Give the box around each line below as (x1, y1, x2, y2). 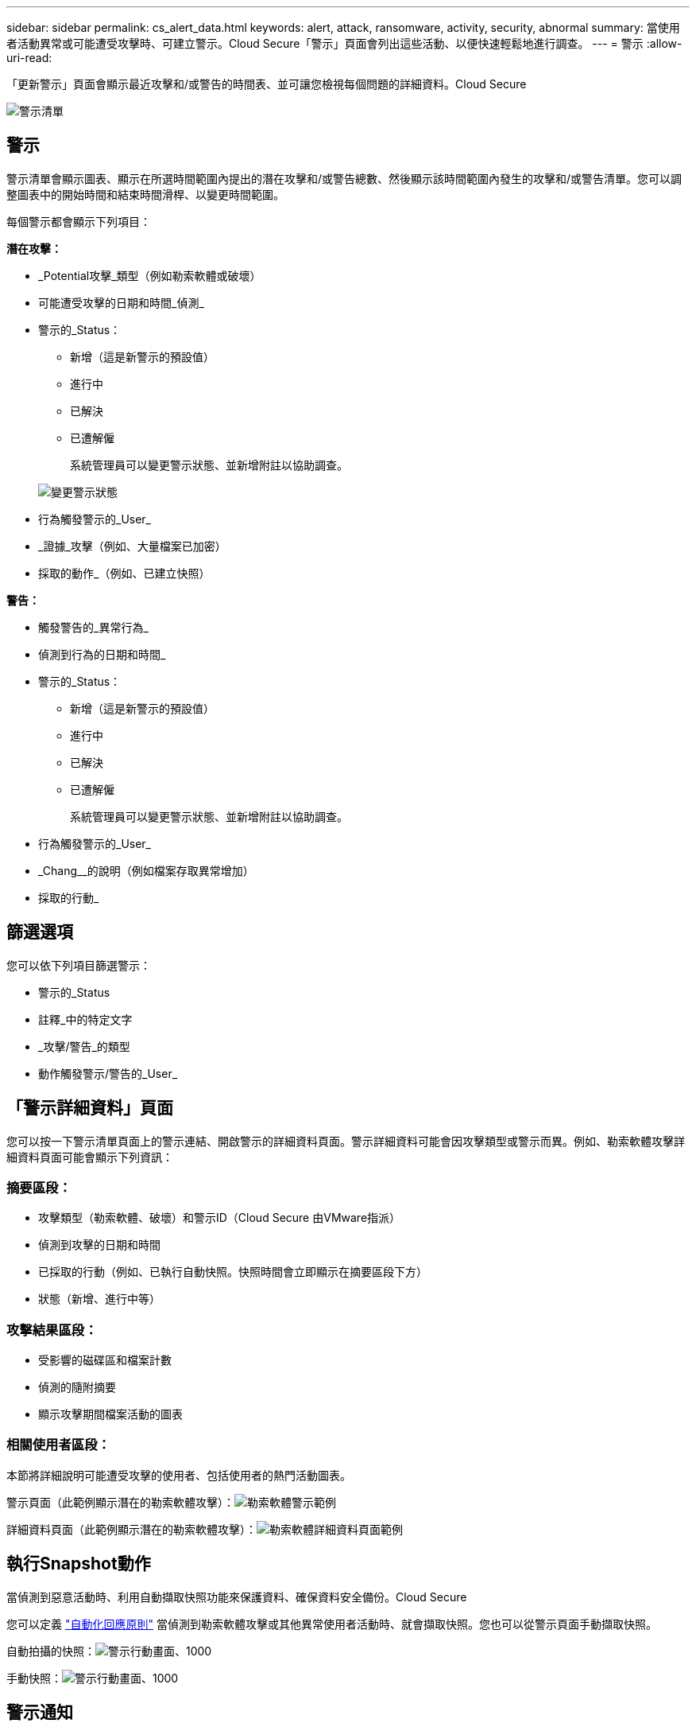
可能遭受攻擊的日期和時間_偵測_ (38, 295, 204, 309)
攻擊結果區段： (6, 1321, 98, 1338)
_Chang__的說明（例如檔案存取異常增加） (38, 863, 254, 877)
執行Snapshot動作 (6, 1554, 151, 1574)
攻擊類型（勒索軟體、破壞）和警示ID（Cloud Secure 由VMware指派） (38, 1211, 401, 1225)
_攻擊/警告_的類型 (38, 1039, 130, 1053)
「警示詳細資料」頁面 (6, 1098, 173, 1118)
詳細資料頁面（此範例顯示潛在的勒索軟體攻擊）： (6, 1522, 257, 1536)
